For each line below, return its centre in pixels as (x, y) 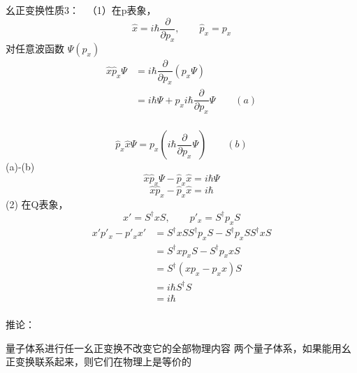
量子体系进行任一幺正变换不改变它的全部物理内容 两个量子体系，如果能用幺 (178, 348)
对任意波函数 (35, 49)
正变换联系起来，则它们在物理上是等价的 (99, 361)
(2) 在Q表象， (37, 204)
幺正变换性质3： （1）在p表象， (81, 10)
